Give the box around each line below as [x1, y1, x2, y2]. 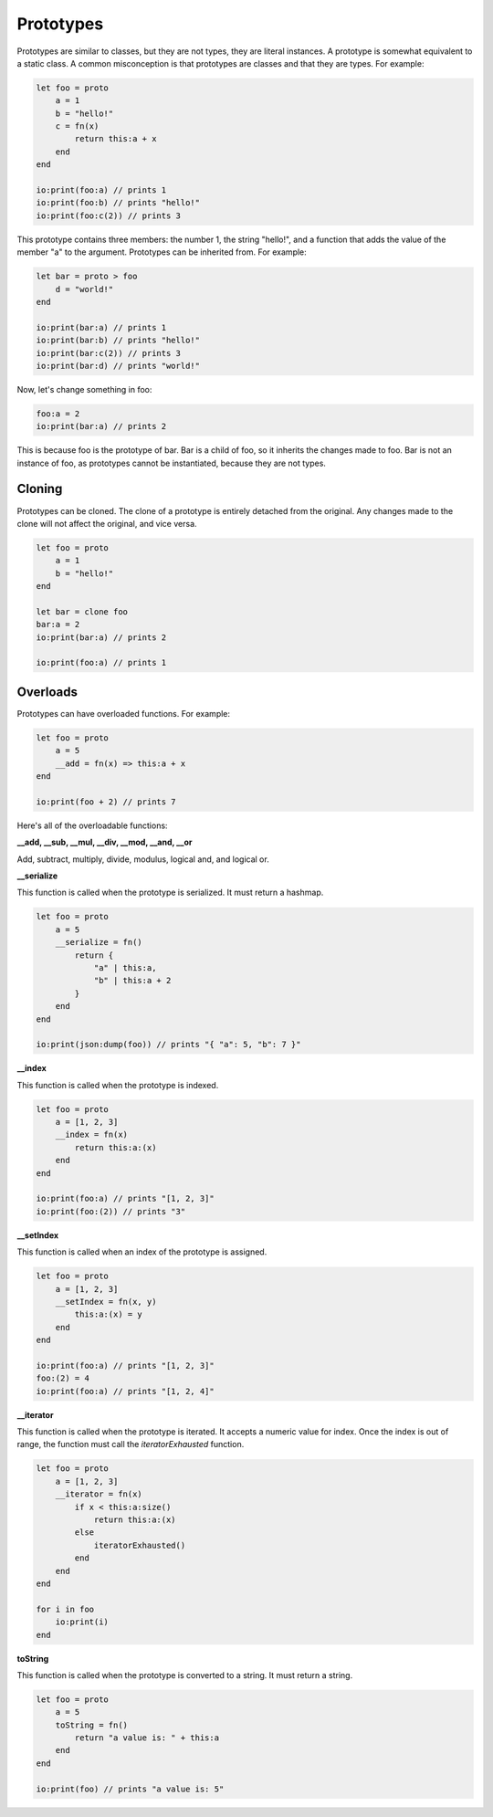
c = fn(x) [55, 121, 100, 131]
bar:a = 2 [36, 619, 80, 630]
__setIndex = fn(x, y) [55, 1297, 157, 1307]
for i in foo [36, 1603, 95, 1614]
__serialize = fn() [55, 937, 143, 948]
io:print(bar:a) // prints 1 [36, 322, 167, 332]
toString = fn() [55, 1719, 128, 1730]
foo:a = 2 [36, 408, 80, 419]
